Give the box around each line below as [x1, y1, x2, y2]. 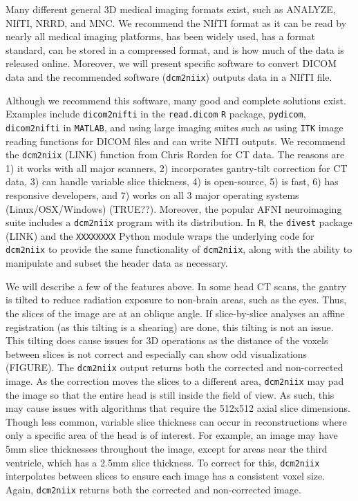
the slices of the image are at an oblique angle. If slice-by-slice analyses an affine [6, 305, 345, 320]
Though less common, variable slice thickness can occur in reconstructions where [6, 414, 347, 428]
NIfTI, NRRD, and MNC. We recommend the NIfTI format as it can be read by [6, 15, 347, 30]
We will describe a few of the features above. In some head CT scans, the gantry [6, 278, 347, 293]
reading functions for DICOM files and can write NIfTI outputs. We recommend [6, 133, 346, 148]
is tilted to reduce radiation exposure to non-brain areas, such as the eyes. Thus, [6, 292, 347, 307]
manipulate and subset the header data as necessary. [6, 256, 228, 270]
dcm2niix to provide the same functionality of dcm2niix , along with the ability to [6, 242, 352, 256]
